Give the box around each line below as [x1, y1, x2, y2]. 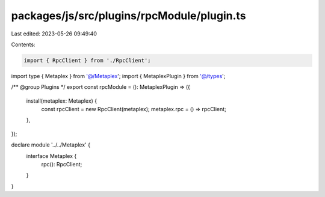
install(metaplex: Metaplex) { [26, 97, 97, 105]
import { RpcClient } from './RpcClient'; [23, 57, 151, 64]
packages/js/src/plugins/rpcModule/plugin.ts [11, 9, 246, 22]
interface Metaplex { [26, 152, 77, 159]
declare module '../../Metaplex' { [11, 141, 90, 148]
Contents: [11, 41, 36, 48]
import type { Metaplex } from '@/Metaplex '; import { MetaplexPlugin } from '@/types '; [11, 72, 226, 79]
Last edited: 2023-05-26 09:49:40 [11, 30, 97, 37]
